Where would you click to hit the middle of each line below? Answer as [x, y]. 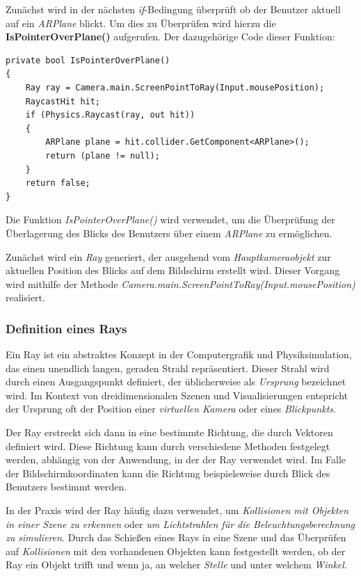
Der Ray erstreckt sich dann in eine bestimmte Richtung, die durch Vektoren [169, 432]
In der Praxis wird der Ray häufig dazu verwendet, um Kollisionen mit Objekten [177, 510]
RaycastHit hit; [63, 101]
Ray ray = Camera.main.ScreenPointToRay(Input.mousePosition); [175, 87]
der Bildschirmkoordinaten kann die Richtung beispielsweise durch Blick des [168, 473]
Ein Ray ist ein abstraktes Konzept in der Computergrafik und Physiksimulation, [179, 354]
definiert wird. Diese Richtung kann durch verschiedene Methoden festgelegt [168, 446]
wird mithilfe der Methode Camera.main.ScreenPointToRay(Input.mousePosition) [180, 283]
